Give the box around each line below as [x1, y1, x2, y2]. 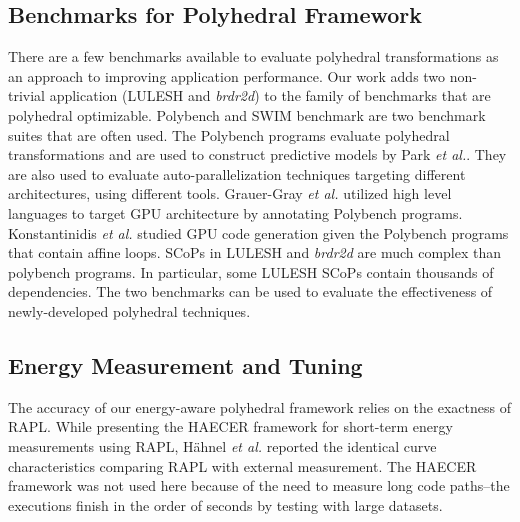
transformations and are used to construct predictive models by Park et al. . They [8, 144, 507, 165]
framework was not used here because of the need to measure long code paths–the [8, 475, 510, 496]
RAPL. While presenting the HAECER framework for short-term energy [8, 416, 453, 437]
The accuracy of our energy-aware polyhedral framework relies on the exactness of [8, 396, 511, 417]
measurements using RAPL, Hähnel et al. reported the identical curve [8, 435, 437, 456]
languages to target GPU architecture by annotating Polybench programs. [8, 202, 463, 223]
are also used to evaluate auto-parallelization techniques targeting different [8, 163, 466, 184]
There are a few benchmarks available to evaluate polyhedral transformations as [8, 46, 499, 67]
